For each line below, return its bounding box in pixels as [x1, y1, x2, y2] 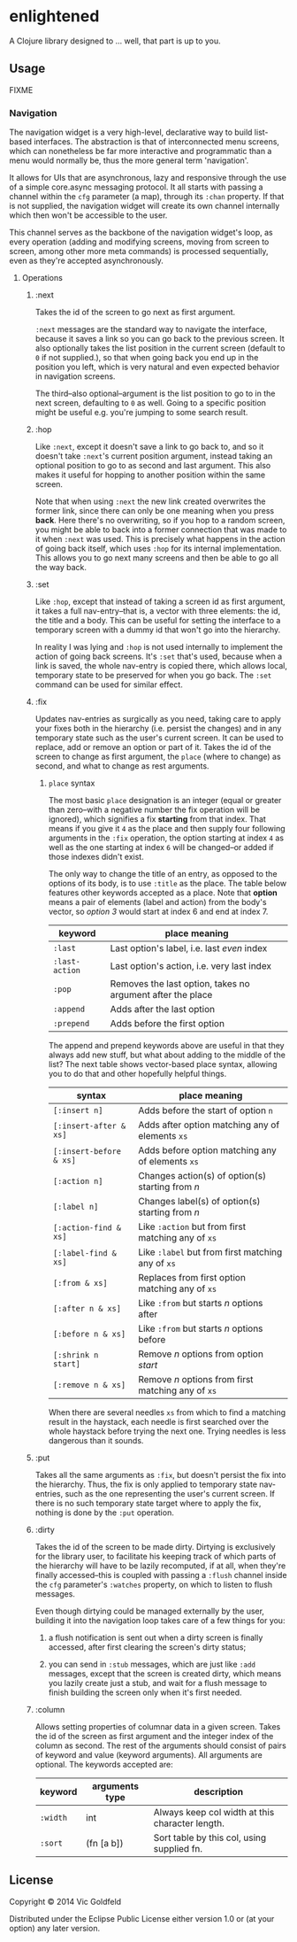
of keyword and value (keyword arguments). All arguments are [34, 1750, 263, 1760]
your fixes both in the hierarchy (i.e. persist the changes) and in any [34, 723, 282, 734]
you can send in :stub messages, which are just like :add [48, 1659, 256, 1670]
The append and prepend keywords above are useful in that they [48, 1041, 285, 1051]
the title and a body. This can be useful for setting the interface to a [34, 615, 281, 626]
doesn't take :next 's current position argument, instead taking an [34, 451, 273, 461]
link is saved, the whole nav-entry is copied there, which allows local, [34, 661, 287, 671]
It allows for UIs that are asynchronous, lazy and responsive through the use [9, 173, 287, 183]
